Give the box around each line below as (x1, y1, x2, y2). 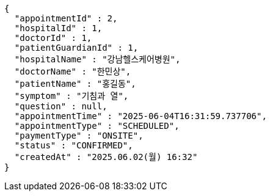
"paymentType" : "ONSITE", (14, 131, 144, 140)
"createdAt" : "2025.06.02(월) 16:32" (14, 152, 198, 162)
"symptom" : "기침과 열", (14, 91, 129, 101)
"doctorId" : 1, (14, 33, 92, 43)
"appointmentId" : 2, (14, 13, 118, 23)
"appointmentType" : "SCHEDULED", (14, 121, 180, 131)
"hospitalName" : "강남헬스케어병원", (14, 54, 181, 64)
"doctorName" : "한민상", (14, 67, 131, 76)
